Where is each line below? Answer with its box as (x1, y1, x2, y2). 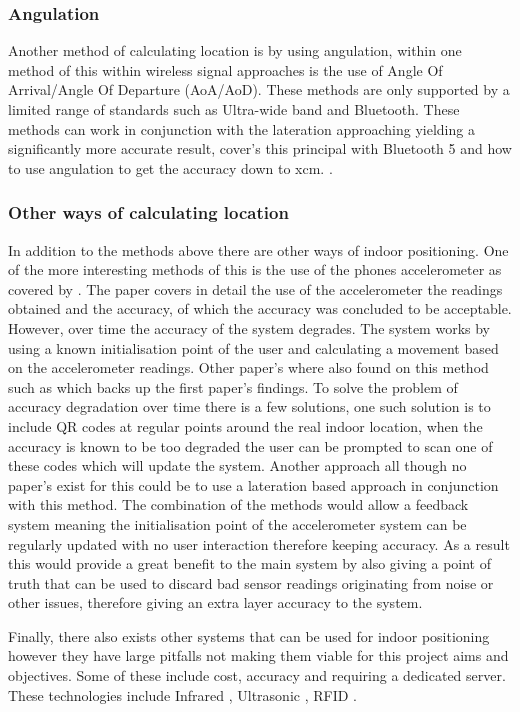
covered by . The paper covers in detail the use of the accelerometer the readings (8, 278, 503, 299)
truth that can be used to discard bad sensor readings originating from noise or (8, 572, 494, 593)
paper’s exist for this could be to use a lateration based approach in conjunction (8, 474, 499, 495)
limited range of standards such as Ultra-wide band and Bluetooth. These (8, 99, 460, 119)
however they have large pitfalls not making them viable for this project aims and (8, 645, 509, 666)
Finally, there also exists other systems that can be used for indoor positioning (8, 625, 490, 646)
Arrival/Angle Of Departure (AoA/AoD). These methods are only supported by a (8, 79, 510, 100)
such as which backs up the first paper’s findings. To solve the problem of (8, 376, 458, 397)
